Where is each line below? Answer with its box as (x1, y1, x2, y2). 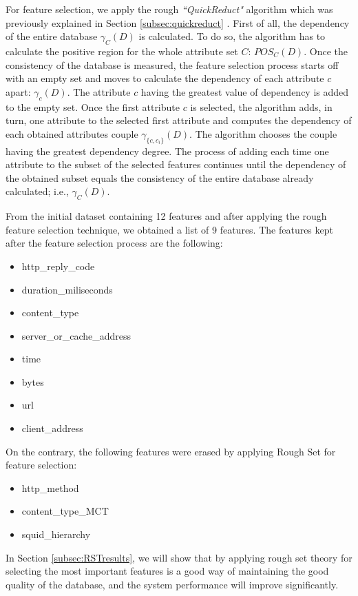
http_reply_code (21, 258, 95, 273)
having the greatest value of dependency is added (140, 84, 349, 99)
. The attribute (67, 84, 131, 99)
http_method (21, 480, 79, 495)
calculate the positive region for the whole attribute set (6, 43, 238, 58)
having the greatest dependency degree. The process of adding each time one (6, 143, 329, 158)
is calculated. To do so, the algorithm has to (138, 29, 326, 43)
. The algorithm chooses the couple (189, 126, 337, 141)
